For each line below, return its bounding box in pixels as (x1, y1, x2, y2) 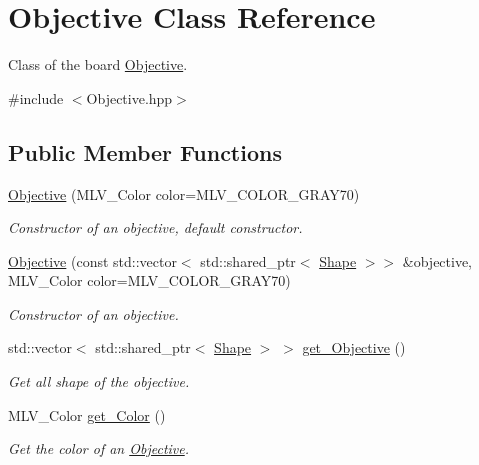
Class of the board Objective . (8, 54, 188, 75)
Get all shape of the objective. (8, 371, 190, 392)
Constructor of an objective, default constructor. (8, 217, 303, 238)
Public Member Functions (8, 136, 282, 167)
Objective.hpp (86, 87, 173, 108)
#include (8, 87, 64, 108)
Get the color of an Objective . (8, 438, 190, 459)
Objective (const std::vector (8, 250, 177, 271)
